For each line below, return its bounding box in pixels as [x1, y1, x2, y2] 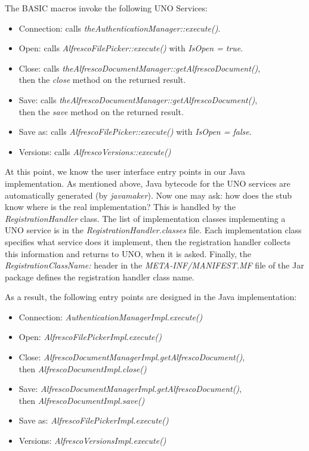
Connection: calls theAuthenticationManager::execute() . [18, 21, 221, 34]
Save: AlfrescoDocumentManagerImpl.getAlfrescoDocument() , [18, 382, 242, 395]
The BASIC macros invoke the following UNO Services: [5, 2, 208, 14]
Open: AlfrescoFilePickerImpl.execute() [18, 330, 162, 343]
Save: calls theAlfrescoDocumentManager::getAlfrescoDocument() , [18, 93, 258, 106]
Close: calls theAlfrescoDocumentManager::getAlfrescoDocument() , [18, 61, 261, 74]
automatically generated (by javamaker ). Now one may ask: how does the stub [5, 189, 292, 201]
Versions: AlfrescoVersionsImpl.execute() [18, 434, 166, 447]
